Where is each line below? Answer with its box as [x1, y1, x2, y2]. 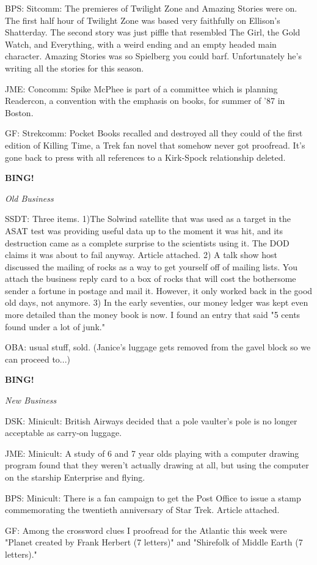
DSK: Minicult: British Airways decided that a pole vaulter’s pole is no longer [5, 414, 297, 427]
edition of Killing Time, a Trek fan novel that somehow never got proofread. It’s [5, 138, 305, 151]
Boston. [5, 106, 34, 119]
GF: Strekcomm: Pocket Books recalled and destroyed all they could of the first [5, 127, 303, 139]
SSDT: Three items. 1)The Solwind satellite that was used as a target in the [5, 212, 291, 225]
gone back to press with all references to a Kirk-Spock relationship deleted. [5, 150, 286, 163]
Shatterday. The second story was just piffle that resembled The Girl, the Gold [5, 26, 301, 39]
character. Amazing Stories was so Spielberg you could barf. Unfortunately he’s [5, 50, 302, 62]
